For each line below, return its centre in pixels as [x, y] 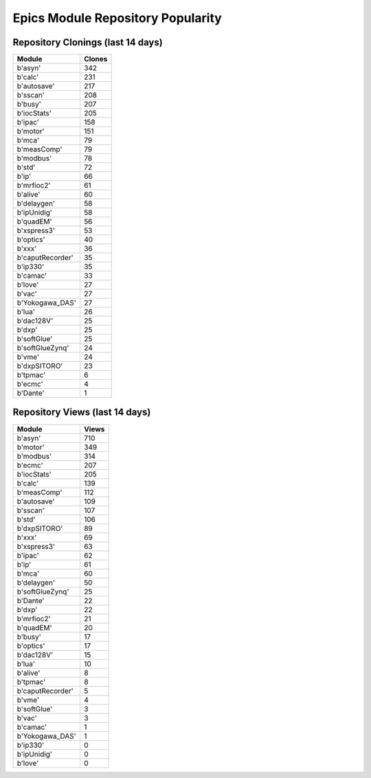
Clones [95, 59]
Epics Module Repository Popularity [117, 18]
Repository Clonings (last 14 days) [88, 42]
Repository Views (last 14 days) [82, 412]
